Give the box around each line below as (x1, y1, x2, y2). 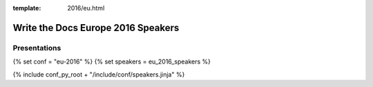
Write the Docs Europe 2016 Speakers (12, 21, 180, 34)
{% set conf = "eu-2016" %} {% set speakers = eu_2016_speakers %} (12, 57, 211, 66)
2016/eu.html (67, 4, 105, 12)
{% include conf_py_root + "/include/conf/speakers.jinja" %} (12, 70, 185, 79)
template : (12, 4, 41, 12)
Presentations (12, 43, 61, 52)
